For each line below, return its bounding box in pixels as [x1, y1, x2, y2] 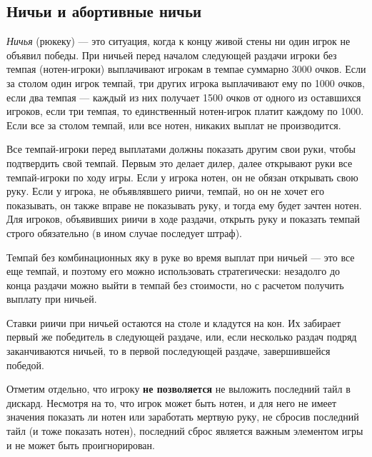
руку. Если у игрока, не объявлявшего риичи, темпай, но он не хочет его [6, 184, 324, 199]
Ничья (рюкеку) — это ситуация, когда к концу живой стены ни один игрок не [6, 34, 351, 49]
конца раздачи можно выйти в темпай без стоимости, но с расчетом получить [6, 277, 344, 292]
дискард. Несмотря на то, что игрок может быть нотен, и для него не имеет [6, 395, 337, 410]
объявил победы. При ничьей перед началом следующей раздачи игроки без [6, 47, 337, 62]
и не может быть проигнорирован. [6, 437, 155, 452]
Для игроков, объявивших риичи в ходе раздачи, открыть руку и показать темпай [6, 211, 360, 226]
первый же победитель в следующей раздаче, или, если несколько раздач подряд [6, 329, 357, 344]
